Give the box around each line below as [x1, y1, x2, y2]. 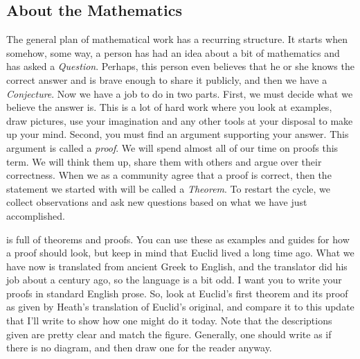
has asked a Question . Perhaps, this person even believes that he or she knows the [6, 59, 354, 73]
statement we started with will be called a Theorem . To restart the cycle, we [6, 181, 330, 195]
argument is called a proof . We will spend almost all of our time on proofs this [6, 140, 339, 155]
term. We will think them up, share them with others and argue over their [6, 154, 322, 168]
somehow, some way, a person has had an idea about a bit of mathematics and [6, 45, 340, 60]
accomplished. [6, 208, 65, 222]
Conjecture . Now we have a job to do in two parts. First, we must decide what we [6, 86, 353, 100]
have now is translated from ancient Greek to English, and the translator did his [6, 259, 348, 273]
